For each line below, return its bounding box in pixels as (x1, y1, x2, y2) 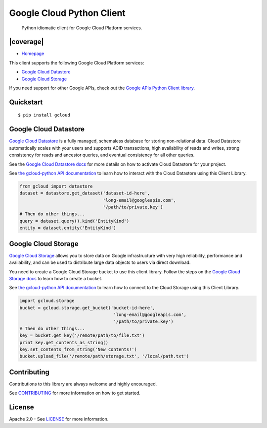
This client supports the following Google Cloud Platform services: (9, 60, 144, 65)
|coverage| (9, 38, 44, 46)
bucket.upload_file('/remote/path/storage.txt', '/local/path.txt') (19, 354, 189, 359)
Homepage (21, 51, 44, 57)
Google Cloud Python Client (9, 7, 126, 18)
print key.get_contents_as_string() (19, 340, 109, 345)
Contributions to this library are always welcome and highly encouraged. (9, 381, 157, 387)
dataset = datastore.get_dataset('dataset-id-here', (19, 190, 150, 196)
